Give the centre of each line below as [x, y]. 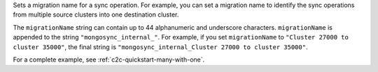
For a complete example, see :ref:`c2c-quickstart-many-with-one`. [109, 60]
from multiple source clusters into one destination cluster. [96, 15]
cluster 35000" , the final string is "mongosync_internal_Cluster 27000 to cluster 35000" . [160, 47]
